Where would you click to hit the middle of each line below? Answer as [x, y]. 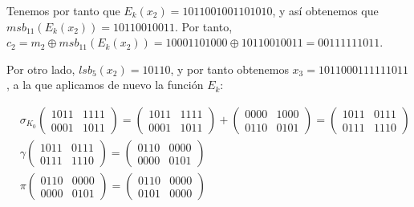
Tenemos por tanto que [63, 10]
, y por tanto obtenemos [229, 69]
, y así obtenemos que [325, 10]
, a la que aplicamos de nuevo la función [105, 85]
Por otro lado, [41, 69]
